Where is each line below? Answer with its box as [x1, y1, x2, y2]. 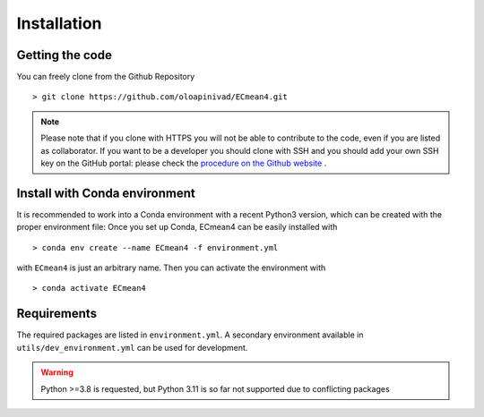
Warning [40, 367, 73, 378]
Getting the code [16, 47, 112, 63]
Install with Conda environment [16, 185, 196, 200]
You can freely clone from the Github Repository [16, 72, 195, 82]
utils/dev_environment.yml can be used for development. [16, 342, 248, 353]
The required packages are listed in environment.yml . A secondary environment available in [16, 329, 364, 340]
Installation [16, 13, 102, 33]
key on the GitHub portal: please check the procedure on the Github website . [40, 157, 327, 169]
